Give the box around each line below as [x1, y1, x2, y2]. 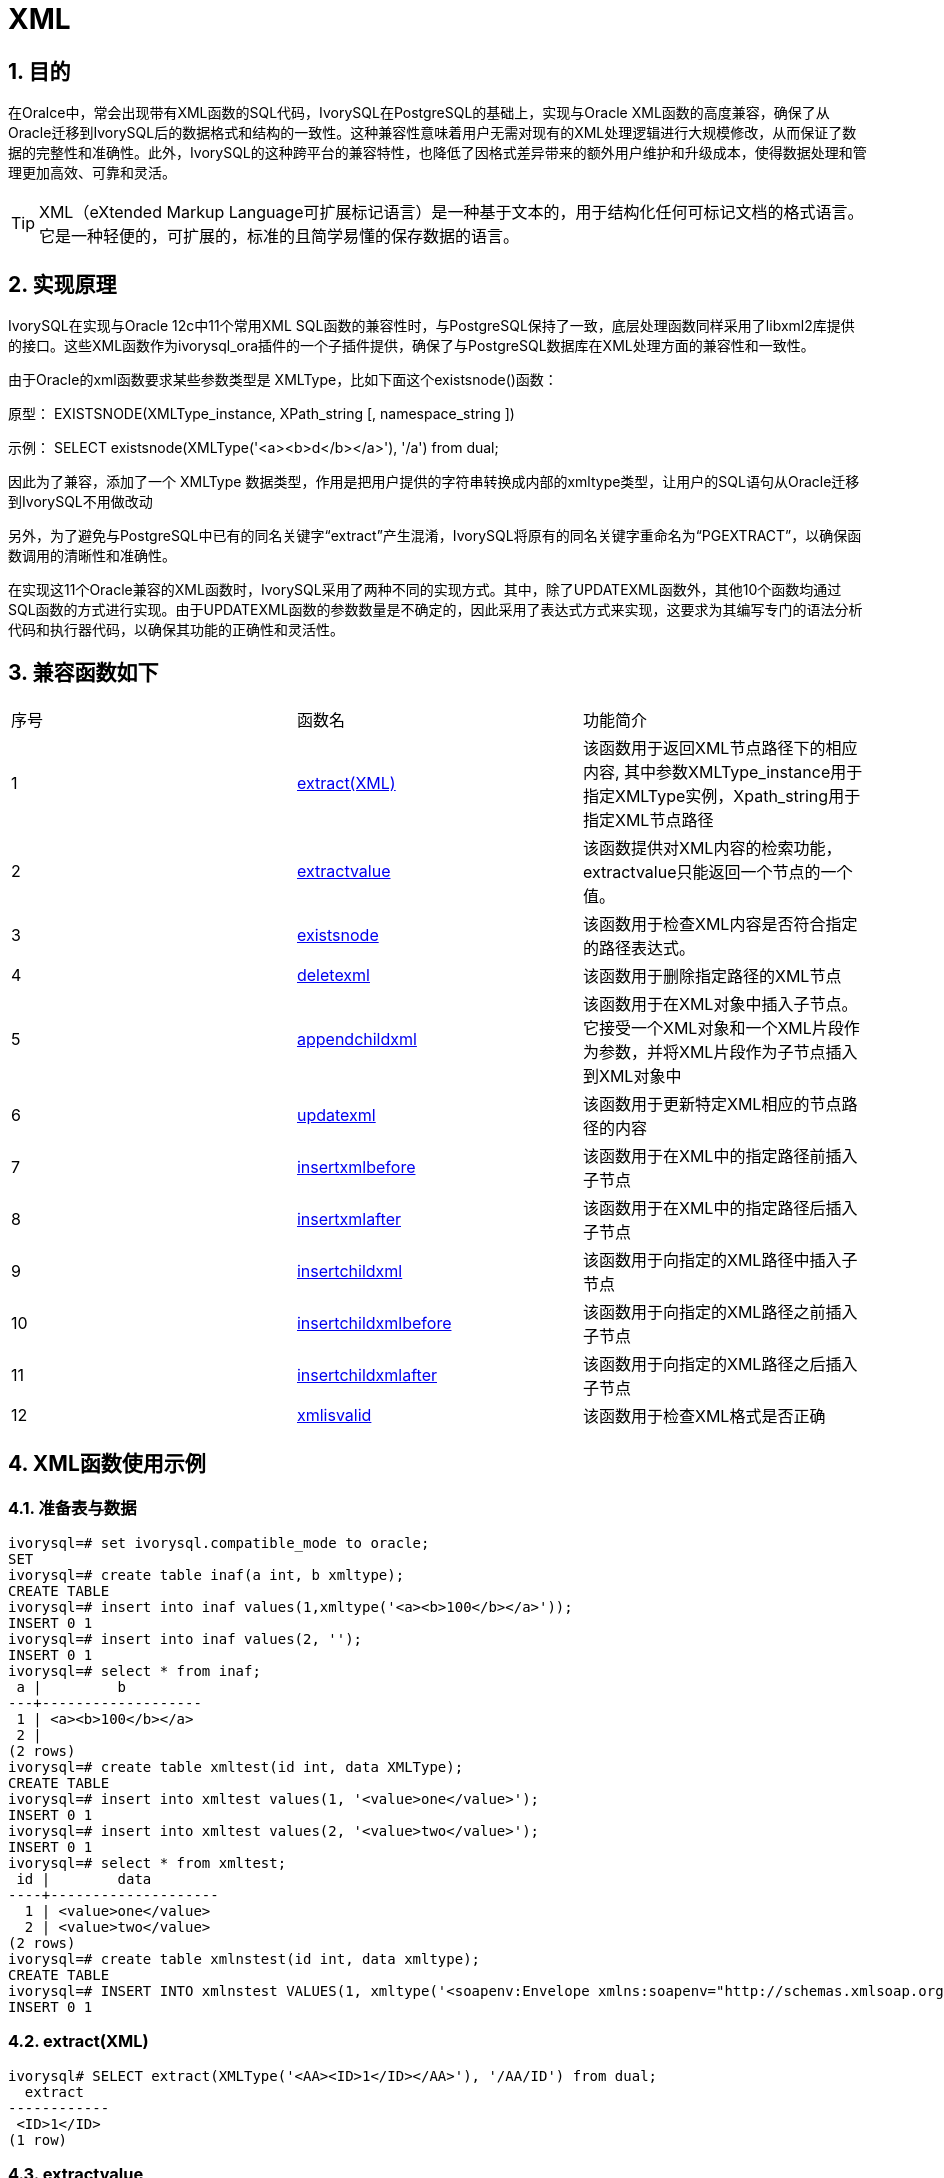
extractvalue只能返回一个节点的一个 [582, 861, 853, 882]
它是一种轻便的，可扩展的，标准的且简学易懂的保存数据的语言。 [39, 226, 520, 247]
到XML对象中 [582, 1065, 682, 1086]
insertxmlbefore [296, 1156, 416, 1177]
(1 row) [8, 2131, 68, 2148]
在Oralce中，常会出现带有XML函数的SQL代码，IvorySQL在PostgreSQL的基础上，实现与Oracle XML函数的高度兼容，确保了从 [8, 104, 830, 122]
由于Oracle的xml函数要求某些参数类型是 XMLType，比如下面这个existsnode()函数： [8, 371, 558, 389]
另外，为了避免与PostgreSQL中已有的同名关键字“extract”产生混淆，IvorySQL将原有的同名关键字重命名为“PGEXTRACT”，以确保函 [8, 527, 862, 545]
